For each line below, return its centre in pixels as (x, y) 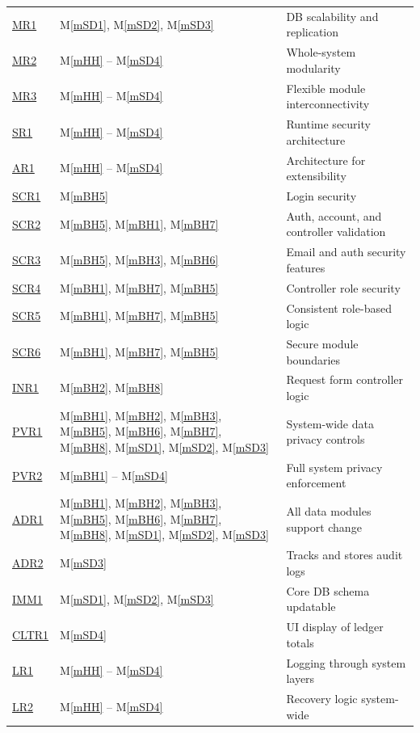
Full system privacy (334, 467)
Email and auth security (346, 252)
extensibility (316, 176)
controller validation (336, 232)
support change (324, 527)
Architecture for (326, 160)
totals (300, 642)
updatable (311, 607)
